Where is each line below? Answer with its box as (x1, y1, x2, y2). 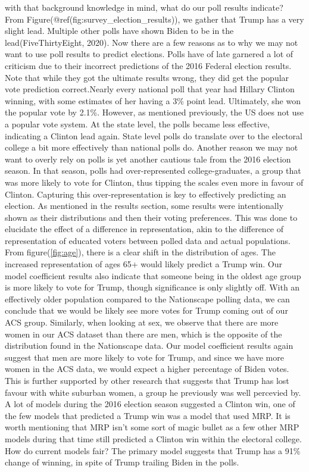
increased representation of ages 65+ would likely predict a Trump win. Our (5, 258, 282, 270)
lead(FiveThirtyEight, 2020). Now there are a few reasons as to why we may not (5, 36, 298, 48)
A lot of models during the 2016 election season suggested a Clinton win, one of (5, 398, 295, 410)
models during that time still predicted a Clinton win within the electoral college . (5, 432, 302, 445)
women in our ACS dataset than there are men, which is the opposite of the (5, 327, 282, 340)
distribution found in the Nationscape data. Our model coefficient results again (5, 339, 294, 352)
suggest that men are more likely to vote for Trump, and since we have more (5, 351, 284, 363)
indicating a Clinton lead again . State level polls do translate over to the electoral (5, 129, 302, 142)
